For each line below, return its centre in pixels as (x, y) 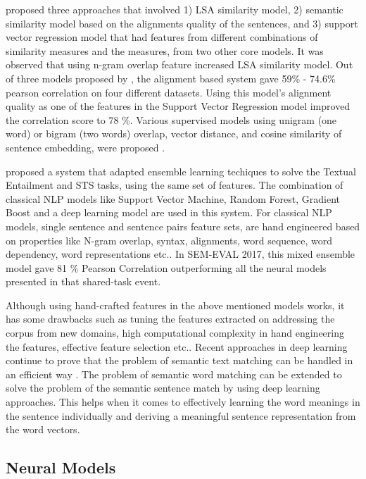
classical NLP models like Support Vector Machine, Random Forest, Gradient (173, 198)
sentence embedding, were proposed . (86, 147)
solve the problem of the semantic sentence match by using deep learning (163, 388)
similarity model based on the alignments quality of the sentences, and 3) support (182, 23)
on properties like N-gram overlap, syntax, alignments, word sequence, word (169, 240)
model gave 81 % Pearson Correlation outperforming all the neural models (166, 267)
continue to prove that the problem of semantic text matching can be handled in (179, 360)
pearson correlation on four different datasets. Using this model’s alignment (169, 92)
